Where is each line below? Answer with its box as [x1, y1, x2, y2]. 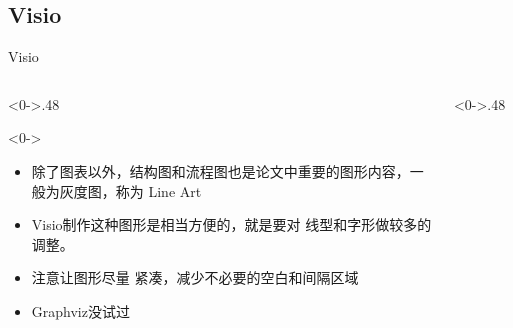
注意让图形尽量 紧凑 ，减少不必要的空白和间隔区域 [31, 267, 359, 288]
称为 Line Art [115, 180, 202, 201]
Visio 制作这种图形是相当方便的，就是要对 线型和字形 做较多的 [31, 214, 432, 235]
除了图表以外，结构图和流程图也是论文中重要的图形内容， [31, 160, 410, 181]
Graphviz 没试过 [31, 300, 130, 321]
